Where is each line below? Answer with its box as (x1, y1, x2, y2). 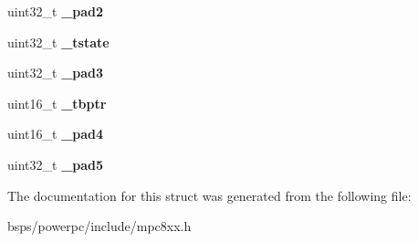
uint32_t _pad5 (7, 154, 104, 174)
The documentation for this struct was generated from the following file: (7, 185, 412, 205)
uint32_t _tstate (7, 32, 110, 51)
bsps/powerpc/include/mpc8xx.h (7, 216, 192, 236)
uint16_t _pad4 (7, 124, 104, 143)
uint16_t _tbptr (7, 93, 107, 112)
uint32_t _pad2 (7, 2, 104, 20)
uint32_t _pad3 (7, 63, 104, 82)
